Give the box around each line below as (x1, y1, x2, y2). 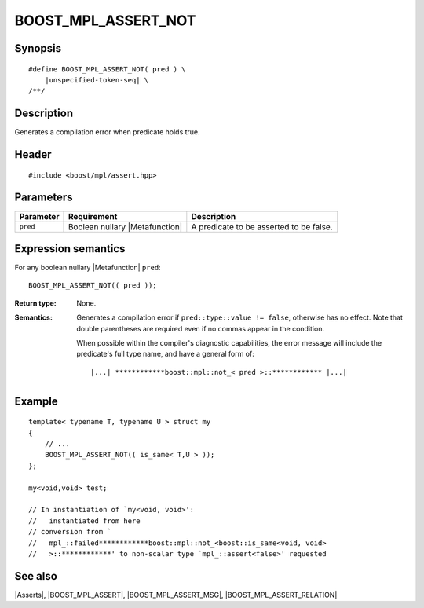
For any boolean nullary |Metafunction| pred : (14, 263, 161, 273)
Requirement (68, 211, 118, 222)
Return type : (14, 299, 57, 308)
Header (14, 148, 52, 161)
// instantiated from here (28, 516, 141, 526)
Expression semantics (14, 242, 126, 255)
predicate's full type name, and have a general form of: (76, 350, 254, 359)
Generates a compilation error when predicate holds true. (14, 127, 200, 137)
